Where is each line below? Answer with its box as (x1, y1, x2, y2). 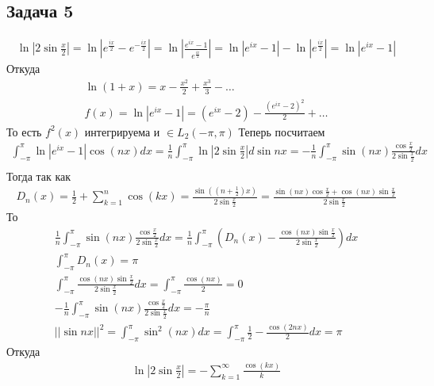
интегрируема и (84, 123, 160, 139)
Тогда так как (6, 167, 71, 184)
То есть (6, 123, 42, 139)
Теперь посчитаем (238, 123, 325, 139)
